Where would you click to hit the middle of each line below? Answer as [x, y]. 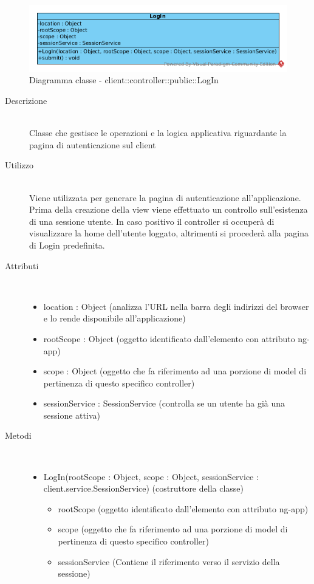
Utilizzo [19, 165]
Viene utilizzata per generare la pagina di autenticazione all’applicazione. [165, 197]
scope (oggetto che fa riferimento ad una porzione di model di [173, 529]
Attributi [22, 265]
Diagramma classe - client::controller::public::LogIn [124, 80]
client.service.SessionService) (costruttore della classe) [143, 488]
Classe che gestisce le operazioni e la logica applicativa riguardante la [158, 133]
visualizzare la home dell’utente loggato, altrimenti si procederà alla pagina [169, 233]
